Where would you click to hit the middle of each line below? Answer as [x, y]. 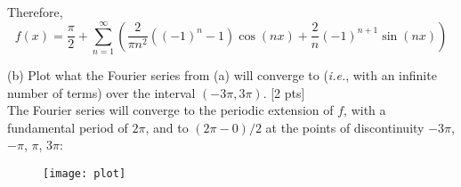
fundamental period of [68, 127]
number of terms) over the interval [101, 92]
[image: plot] [85, 173]
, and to [167, 127]
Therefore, [35, 12]
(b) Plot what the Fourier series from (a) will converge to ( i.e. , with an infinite [222, 74]
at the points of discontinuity [345, 127]
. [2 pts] [284, 92]
